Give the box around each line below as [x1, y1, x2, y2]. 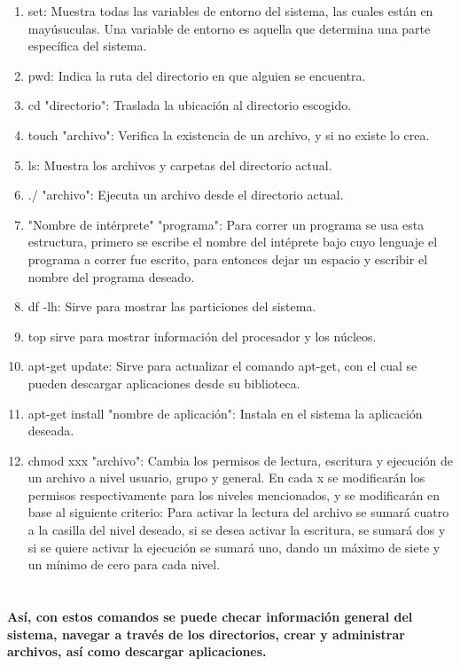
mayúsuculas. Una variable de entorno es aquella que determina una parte [27, 19, 431, 37]
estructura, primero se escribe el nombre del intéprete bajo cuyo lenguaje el [27, 232, 438, 251]
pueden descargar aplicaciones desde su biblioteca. [27, 373, 300, 392]
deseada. [27, 421, 74, 440]
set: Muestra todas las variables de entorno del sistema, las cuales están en [27, 2, 433, 20]
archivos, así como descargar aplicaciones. [7, 642, 267, 661]
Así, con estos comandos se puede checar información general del [7, 607, 413, 626]
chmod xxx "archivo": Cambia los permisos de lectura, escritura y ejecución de [27, 451, 453, 469]
